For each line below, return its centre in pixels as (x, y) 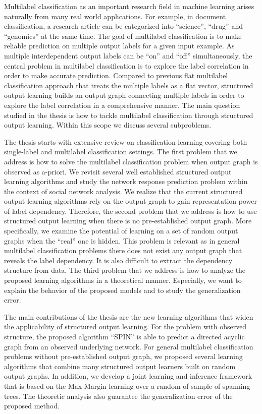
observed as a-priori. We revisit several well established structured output (118, 171)
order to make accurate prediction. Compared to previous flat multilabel (116, 75)
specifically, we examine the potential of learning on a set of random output (121, 231)
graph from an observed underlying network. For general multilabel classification (129, 346)
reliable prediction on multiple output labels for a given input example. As (119, 46)
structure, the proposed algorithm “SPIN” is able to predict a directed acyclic (124, 336)
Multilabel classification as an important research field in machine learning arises (129, 6)
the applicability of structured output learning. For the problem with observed (125, 327)
